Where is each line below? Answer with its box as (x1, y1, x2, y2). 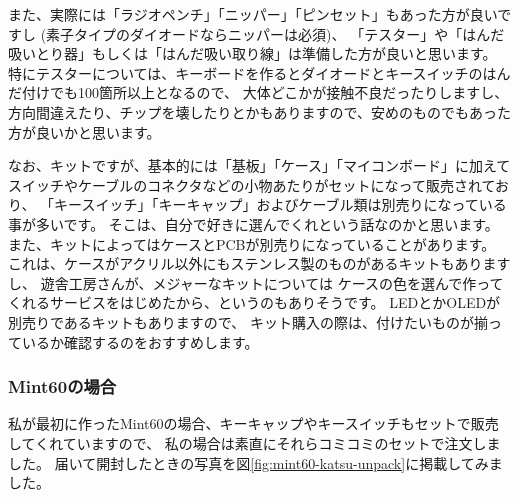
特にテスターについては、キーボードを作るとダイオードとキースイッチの (8, 62, 483, 83)
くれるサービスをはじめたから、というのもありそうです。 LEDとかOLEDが (8, 292, 501, 313)
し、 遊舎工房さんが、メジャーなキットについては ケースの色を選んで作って (8, 272, 504, 293)
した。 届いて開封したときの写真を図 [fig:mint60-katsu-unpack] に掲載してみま (8, 452, 503, 473)
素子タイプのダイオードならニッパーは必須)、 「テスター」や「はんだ (46, 23, 505, 44)
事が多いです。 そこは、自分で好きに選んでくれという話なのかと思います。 (8, 213, 499, 234)
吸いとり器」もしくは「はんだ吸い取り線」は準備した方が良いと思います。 (8, 43, 497, 64)
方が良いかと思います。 (8, 121, 161, 142)
